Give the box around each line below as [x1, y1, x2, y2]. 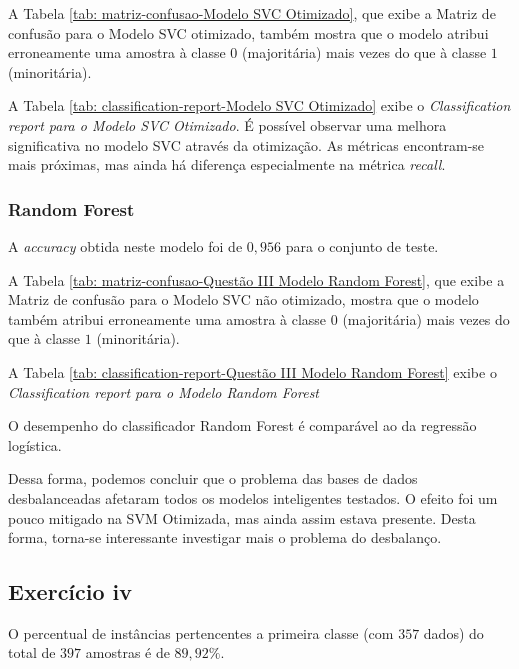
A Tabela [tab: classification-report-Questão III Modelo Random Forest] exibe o [8, 361, 497, 382]
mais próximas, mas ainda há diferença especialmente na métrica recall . [8, 154, 446, 175]
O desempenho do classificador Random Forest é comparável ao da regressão [8, 415, 477, 436]
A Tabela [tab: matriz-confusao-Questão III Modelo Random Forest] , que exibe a [8, 269, 505, 290]
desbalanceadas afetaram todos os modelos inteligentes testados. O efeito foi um [8, 487, 498, 508]
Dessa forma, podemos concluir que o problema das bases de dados [8, 468, 418, 489]
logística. [8, 434, 62, 455]
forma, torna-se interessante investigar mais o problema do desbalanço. [8, 527, 442, 548]
